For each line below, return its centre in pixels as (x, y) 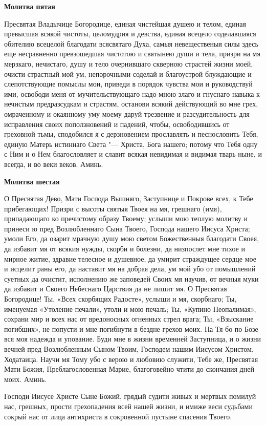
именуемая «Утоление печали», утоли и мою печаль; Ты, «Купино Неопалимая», (130, 309)
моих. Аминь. (26, 379)
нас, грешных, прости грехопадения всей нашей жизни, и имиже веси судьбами (128, 406)
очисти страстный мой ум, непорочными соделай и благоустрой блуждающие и (128, 73)
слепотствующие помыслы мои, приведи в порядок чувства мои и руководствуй (128, 84)
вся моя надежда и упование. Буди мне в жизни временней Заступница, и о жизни (133, 339)
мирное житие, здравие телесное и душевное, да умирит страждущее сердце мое (130, 258)
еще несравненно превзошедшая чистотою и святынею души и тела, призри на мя (132, 54)
